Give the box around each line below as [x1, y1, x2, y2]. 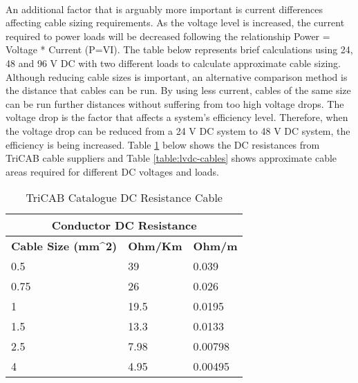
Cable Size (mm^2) [11, 238, 117, 254]
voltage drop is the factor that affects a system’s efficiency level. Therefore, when [6, 110, 348, 124]
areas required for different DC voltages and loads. [6, 164, 220, 178]
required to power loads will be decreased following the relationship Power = [6, 28, 330, 43]
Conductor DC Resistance [51, 217, 197, 234]
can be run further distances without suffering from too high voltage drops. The [6, 96, 344, 111]
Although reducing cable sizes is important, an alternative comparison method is [6, 69, 348, 84]
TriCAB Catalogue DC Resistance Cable [26, 189, 223, 206]
